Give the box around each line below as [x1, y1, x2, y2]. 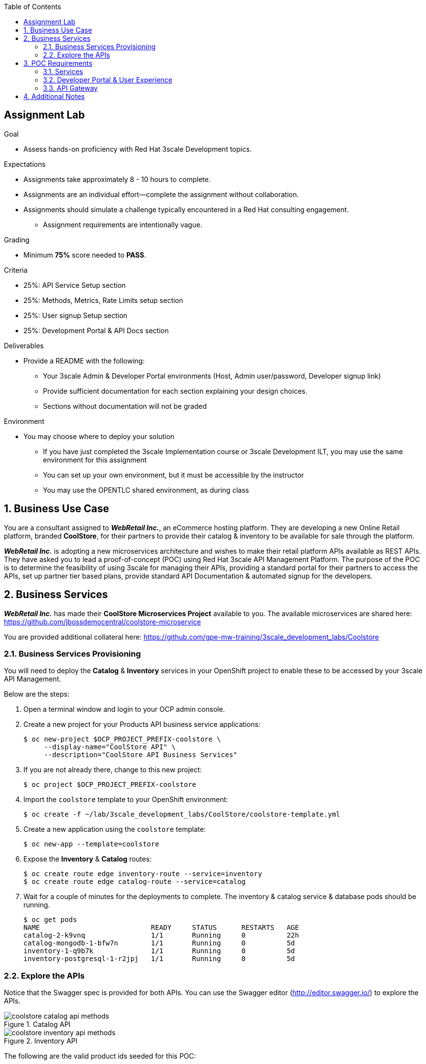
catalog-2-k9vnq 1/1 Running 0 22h [23, 931, 299, 940]
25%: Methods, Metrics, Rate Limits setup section [23, 296, 183, 304]
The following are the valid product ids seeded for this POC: [4, 1052, 196, 1061]
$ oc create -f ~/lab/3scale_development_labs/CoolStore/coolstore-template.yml [23, 810, 341, 819]
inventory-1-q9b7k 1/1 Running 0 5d [23, 947, 295, 955]
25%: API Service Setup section [23, 281, 126, 289]
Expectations [4, 160, 46, 168]
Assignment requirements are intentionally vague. [43, 220, 203, 229]
